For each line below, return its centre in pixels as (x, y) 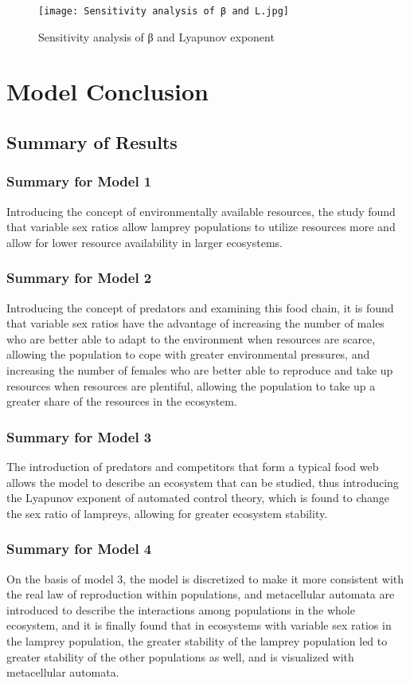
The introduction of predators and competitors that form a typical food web (193, 466)
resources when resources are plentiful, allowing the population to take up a (191, 385)
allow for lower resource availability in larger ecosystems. (145, 242)
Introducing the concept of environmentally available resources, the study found (201, 211)
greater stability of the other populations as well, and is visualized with (180, 656)
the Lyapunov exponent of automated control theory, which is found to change (198, 498)
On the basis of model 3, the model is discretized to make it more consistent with (205, 578)
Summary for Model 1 (79, 181)
